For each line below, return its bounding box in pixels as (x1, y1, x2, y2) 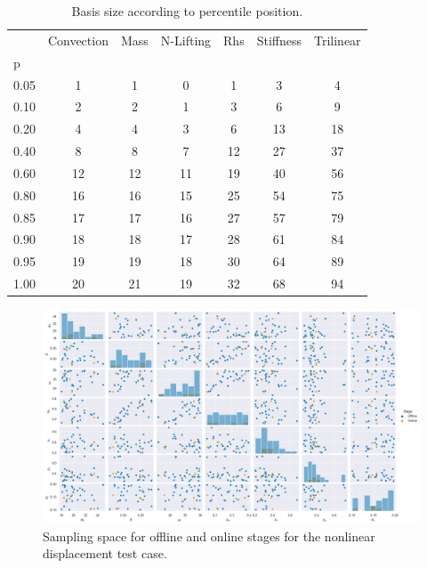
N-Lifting (160, 30, 212, 49)
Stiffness (256, 30, 302, 49)
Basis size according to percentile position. (71, 2, 303, 20)
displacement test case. (43, 544, 167, 563)
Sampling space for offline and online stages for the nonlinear (43, 526, 375, 545)
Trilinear (314, 30, 361, 49)
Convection (47, 30, 109, 49)
